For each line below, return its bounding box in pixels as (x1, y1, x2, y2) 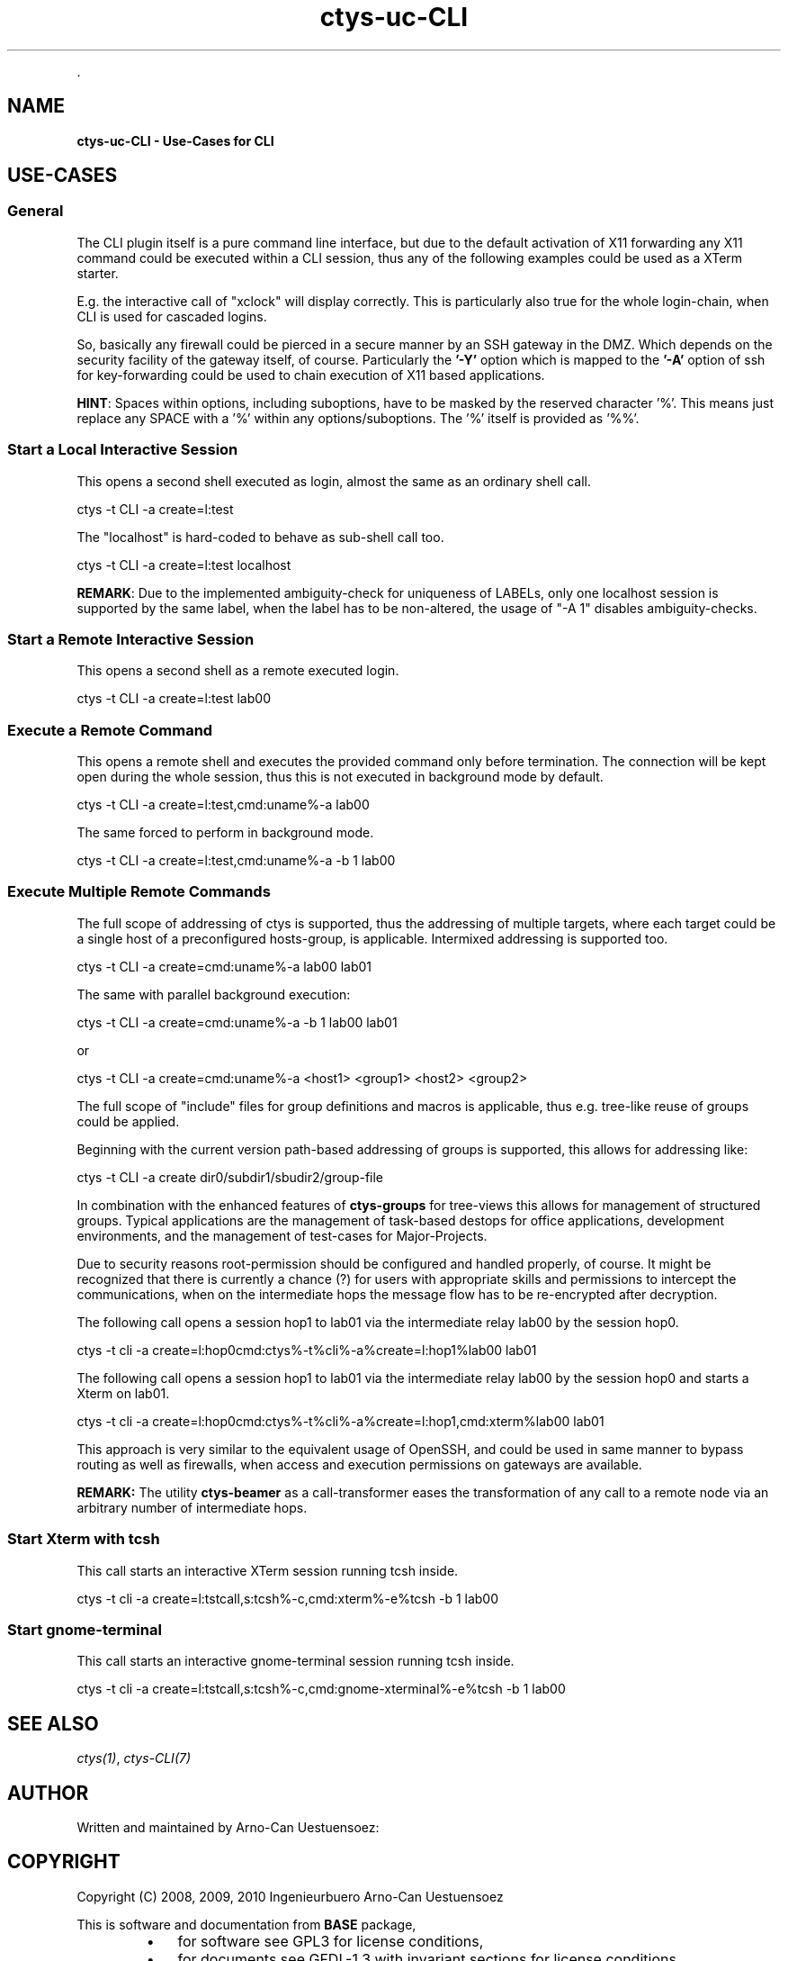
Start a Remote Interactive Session (7, 629, 255, 648)
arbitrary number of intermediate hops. (76, 1499, 308, 1515)
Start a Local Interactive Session (7, 440, 238, 459)
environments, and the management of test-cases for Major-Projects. (76, 1227, 488, 1243)
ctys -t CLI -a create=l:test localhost (76, 556, 291, 573)
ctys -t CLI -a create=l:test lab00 (76, 691, 271, 707)
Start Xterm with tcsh (7, 1530, 160, 1549)
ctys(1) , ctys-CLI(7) (76, 1750, 192, 1767)
